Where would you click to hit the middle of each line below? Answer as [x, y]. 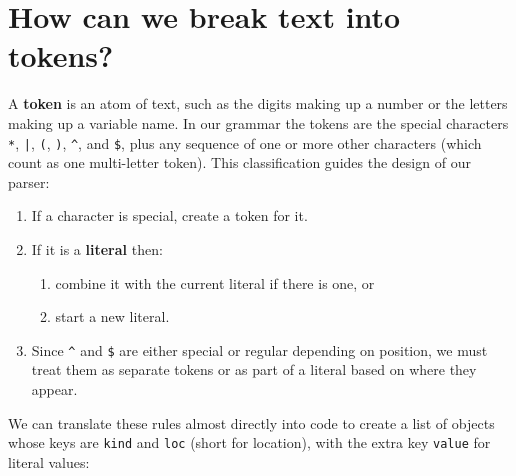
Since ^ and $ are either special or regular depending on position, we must [259, 349]
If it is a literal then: [97, 248]
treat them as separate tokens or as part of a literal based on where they [254, 369]
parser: [29, 181]
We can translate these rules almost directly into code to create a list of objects [251, 422]
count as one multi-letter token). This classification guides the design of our [239, 162]
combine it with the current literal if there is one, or [215, 282]
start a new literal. [112, 316]
